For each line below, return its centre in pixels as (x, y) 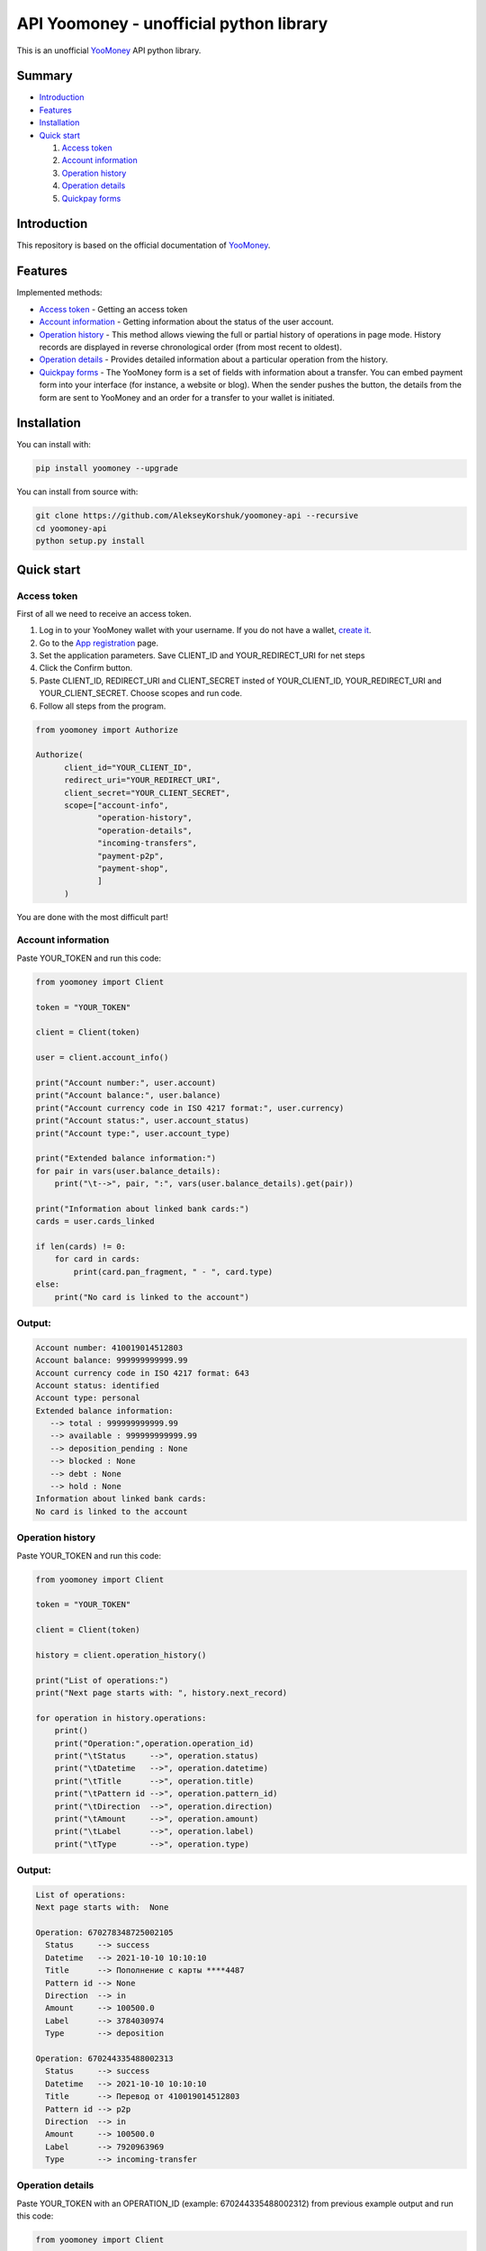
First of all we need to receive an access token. (104, 613)
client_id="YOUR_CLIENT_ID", (128, 767)
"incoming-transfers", (148, 843)
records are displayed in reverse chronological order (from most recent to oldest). (190, 347)
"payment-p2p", (131, 856)
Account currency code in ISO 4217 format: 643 (142, 1373)
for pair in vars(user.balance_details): (128, 1171)
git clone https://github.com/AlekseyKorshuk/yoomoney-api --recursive (197, 516)
